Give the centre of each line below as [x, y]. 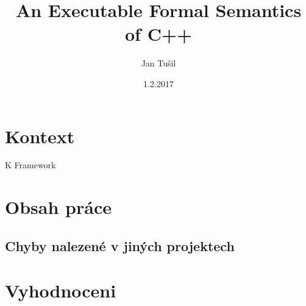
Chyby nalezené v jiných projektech [120, 245]
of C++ [158, 34]
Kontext [40, 136]
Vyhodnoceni [61, 290]
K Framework [30, 165]
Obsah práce [58, 207]
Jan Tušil [158, 63]
